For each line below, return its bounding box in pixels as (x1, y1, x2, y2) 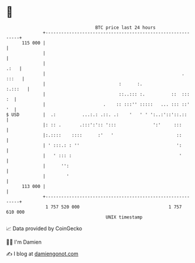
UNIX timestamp (105, 214, 143, 220)
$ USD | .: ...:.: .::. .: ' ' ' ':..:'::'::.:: (6, 111, 187, 118)
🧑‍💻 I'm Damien (6, 238, 42, 245)
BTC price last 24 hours (95, 25, 156, 30)
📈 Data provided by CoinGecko (6, 225, 83, 232)
